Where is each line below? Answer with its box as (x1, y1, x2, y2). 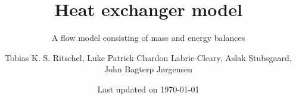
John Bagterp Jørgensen (104, 63, 193, 75)
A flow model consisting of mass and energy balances (51, 31, 245, 44)
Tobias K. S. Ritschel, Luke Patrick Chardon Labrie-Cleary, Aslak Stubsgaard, (5, 51, 292, 63)
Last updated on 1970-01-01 (97, 82, 200, 95)
